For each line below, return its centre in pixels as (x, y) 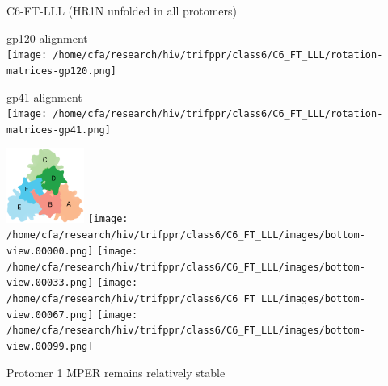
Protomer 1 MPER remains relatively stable (116, 372)
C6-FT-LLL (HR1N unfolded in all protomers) (122, 10)
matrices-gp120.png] (62, 71)
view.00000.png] (50, 252)
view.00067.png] (50, 315)
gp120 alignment (47, 38)
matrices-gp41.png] (59, 130)
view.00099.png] (50, 347)
